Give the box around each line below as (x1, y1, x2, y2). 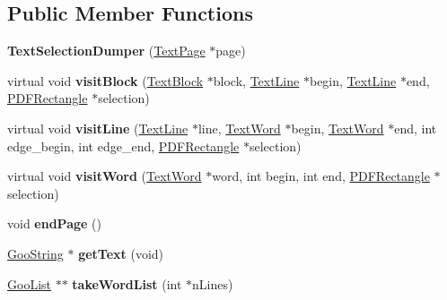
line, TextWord (197, 118, 281, 137)
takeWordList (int (72, 274, 182, 293)
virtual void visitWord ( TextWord (7, 167, 202, 185)
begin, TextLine (309, 71, 397, 90)
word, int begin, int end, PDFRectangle (212, 167, 430, 185)
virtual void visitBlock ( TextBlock (7, 71, 204, 90)
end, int (394, 118, 437, 137)
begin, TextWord (291, 118, 384, 137)
